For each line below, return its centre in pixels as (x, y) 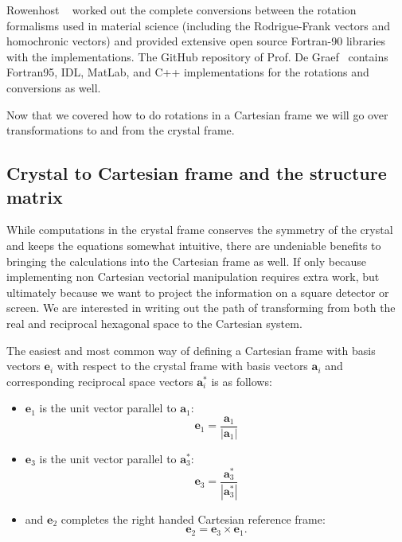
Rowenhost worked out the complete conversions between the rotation (181, 10)
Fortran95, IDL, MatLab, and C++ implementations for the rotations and (188, 72)
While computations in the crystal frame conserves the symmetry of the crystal (200, 230)
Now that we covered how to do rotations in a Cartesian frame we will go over (197, 114)
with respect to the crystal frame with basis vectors (182, 366)
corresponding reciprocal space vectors (100, 381)
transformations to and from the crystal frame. (121, 130)
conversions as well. (54, 87)
